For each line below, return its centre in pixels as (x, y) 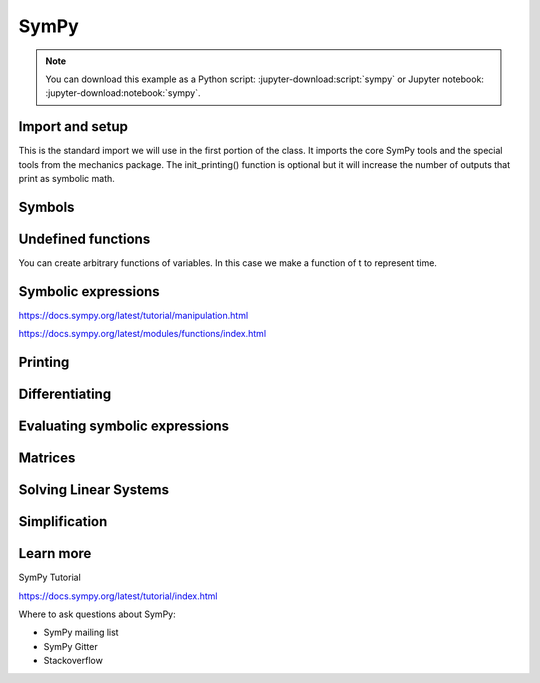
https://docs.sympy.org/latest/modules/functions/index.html (142, 334)
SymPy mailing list (81, 632)
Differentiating (65, 394)
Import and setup (73, 126)
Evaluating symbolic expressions (124, 426)
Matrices (47, 458)
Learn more (55, 553)
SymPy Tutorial (50, 577)
